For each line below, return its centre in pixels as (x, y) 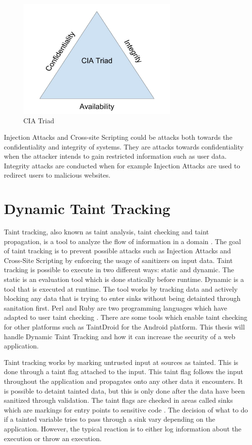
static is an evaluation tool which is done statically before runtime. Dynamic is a (124, 279)
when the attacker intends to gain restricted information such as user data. (115, 156)
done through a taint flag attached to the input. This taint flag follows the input (124, 371)
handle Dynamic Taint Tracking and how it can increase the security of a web (120, 336)
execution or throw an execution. (53, 438)
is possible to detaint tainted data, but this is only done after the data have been (125, 390)
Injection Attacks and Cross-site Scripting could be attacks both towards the (118, 137)
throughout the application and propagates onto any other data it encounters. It (124, 381)
